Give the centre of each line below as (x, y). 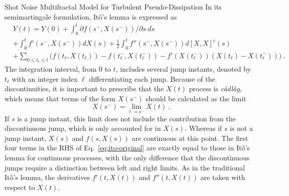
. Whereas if (203, 128)
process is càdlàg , (215, 88)
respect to (20, 187)
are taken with (223, 177)
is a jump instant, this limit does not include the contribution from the (127, 118)
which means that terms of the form (60, 98)
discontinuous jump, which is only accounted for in (83, 128)
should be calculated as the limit (196, 98)
